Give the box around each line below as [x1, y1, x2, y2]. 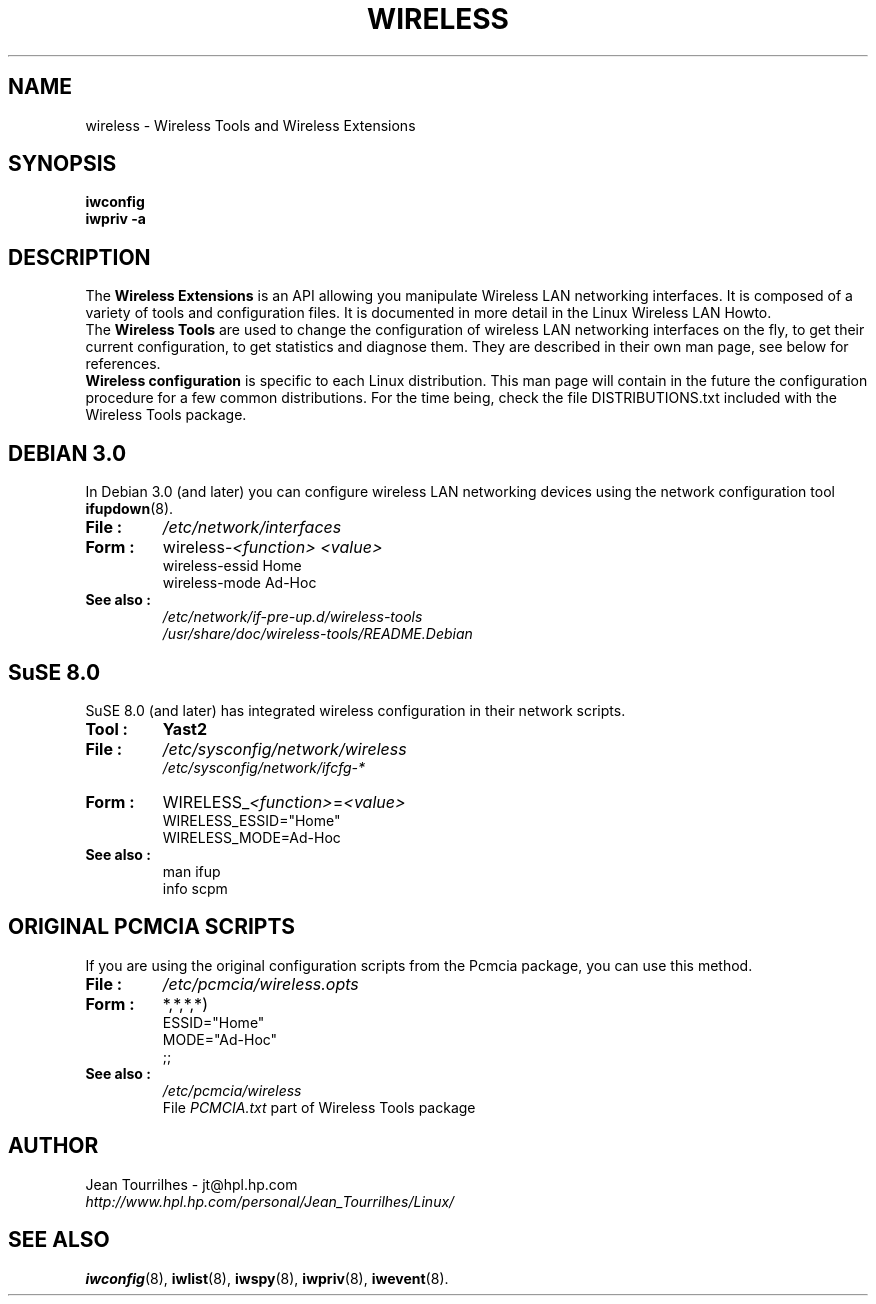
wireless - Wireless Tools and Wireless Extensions [85, 116, 416, 134]
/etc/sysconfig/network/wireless [162, 738, 407, 759]
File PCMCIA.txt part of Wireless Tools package [162, 1098, 476, 1116]
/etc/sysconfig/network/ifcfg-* [162, 758, 366, 776]
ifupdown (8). [85, 500, 174, 518]
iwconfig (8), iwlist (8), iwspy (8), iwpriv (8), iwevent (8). [85, 1269, 449, 1287]
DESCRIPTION [8, 244, 151, 270]
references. [85, 355, 161, 373]
